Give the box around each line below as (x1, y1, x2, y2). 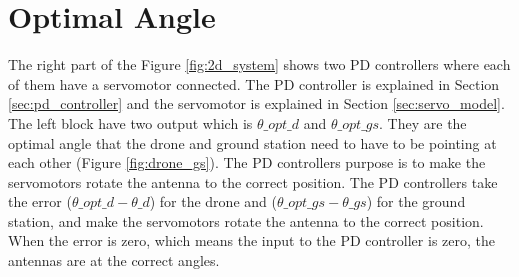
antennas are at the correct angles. (8, 250, 220, 271)
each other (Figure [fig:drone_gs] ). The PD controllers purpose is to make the (8, 152, 486, 173)
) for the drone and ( (149, 191, 277, 212)
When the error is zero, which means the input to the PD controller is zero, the (8, 230, 495, 251)
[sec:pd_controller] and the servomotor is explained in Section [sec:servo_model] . (8, 93, 505, 114)
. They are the (379, 112, 467, 133)
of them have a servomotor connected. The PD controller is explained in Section (8, 73, 500, 94)
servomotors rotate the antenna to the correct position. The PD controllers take (8, 171, 498, 192)
